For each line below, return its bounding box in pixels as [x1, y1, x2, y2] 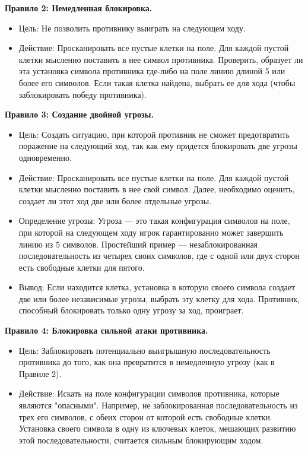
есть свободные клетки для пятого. [18, 261, 145, 273]
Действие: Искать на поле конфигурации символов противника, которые [18, 387, 280, 400]
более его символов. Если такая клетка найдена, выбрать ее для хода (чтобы [18, 76, 296, 88]
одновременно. [18, 151, 72, 163]
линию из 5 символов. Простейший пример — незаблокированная [18, 237, 258, 250]
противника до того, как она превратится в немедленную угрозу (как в [18, 356, 275, 368]
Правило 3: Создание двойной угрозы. [5, 108, 154, 121]
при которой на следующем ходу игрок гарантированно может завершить [18, 226, 284, 238]
